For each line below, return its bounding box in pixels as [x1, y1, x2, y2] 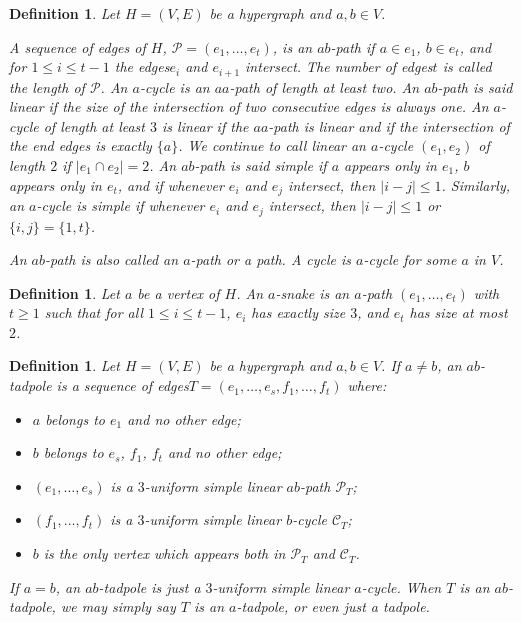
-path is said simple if [194, 155, 327, 176]
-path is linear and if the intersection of [268, 115, 510, 136]
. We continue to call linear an [178, 135, 366, 156]
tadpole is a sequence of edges [9, 375, 189, 396]
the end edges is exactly [9, 135, 152, 156]
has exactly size [251, 302, 346, 323]
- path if [330, 36, 375, 57]
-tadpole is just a [98, 576, 201, 597]
